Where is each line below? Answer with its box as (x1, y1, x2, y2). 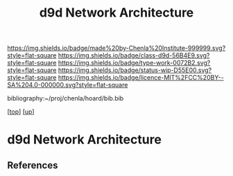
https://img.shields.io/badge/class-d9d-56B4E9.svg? (58, 51, 210, 60)
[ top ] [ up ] (7, 107, 35, 116)
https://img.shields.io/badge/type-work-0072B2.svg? (58, 59, 211, 67)
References (7, 159, 58, 171)
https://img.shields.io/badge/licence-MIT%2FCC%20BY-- (58, 73, 224, 82)
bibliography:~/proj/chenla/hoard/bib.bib (7, 94, 124, 103)
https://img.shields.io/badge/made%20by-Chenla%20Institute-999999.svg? (7, 44, 226, 53)
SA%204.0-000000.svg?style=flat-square (7, 81, 128, 89)
